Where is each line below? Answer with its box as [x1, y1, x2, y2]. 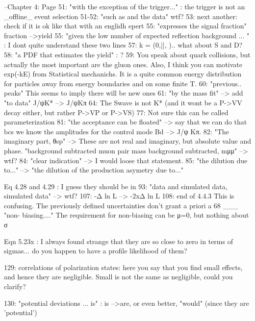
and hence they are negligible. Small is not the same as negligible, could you [4, 272, 233, 282]
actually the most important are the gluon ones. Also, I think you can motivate [4, 59, 243, 69]
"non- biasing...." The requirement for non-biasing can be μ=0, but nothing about [4, 210, 249, 220]
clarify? [4, 281, 26, 292]
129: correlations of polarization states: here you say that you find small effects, [4, 262, 243, 272]
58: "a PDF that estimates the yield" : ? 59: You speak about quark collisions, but [4, 49, 251, 59]
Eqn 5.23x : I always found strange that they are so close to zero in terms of [4, 236, 233, 246]
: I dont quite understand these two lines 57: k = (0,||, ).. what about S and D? [4, 40, 243, 50]
